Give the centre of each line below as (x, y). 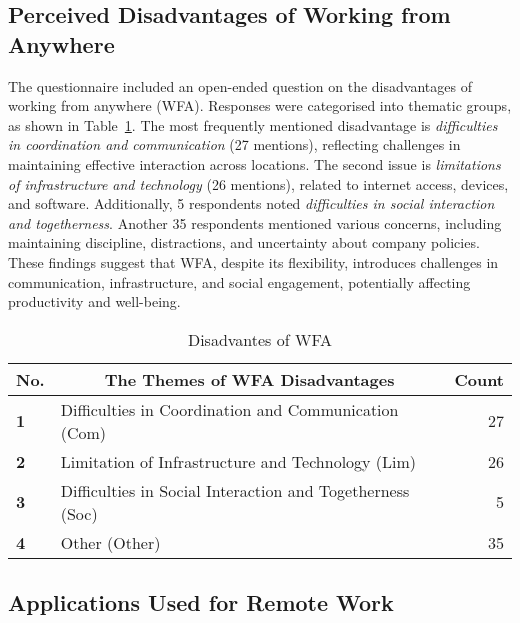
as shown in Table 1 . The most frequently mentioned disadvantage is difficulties (253, 124)
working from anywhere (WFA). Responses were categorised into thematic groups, (260, 105)
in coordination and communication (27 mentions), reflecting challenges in (234, 144)
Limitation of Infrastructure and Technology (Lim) (238, 461)
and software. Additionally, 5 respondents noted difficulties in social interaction (251, 203)
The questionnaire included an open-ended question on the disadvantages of (240, 85)
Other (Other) (110, 542)
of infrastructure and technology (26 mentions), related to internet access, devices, (258, 183)
